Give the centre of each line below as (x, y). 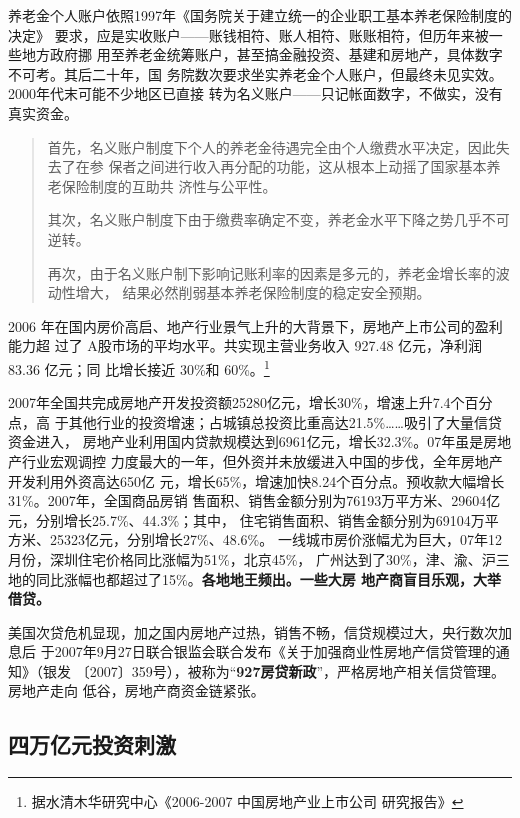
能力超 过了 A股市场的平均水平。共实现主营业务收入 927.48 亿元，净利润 (245, 345)
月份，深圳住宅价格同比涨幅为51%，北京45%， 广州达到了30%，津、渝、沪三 (259, 558)
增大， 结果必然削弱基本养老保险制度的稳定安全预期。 (253, 292)
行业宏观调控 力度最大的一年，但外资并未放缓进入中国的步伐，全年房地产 (262, 460)
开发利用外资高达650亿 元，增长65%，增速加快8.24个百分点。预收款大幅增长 (256, 480)
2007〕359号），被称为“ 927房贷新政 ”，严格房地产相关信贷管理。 (297, 670)
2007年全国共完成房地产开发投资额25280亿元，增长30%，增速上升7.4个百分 (250, 402)
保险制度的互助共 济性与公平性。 (169, 185)
